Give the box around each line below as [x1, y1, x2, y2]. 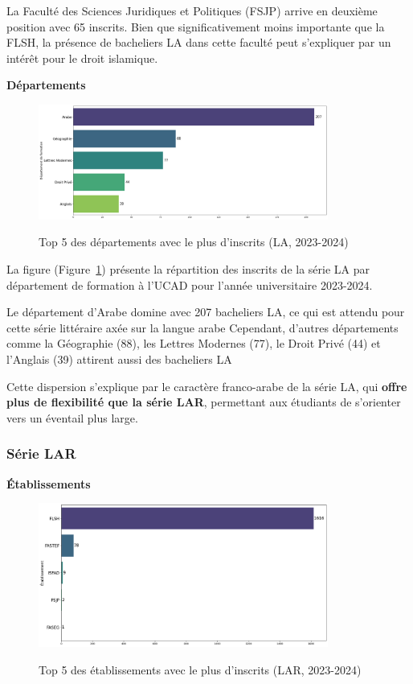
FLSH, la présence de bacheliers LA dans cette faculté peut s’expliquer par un [6, 34, 391, 51]
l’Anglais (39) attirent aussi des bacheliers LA [6, 351, 232, 367]
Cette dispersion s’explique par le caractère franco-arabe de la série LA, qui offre [6, 377, 407, 394]
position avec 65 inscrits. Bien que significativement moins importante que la [6, 18, 385, 35]
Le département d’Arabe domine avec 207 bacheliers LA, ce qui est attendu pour [6, 303, 405, 320]
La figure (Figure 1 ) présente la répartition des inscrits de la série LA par [6, 261, 370, 278]
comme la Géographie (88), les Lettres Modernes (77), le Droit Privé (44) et [6, 335, 381, 352]
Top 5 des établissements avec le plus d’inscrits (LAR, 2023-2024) [39, 661, 362, 678]
